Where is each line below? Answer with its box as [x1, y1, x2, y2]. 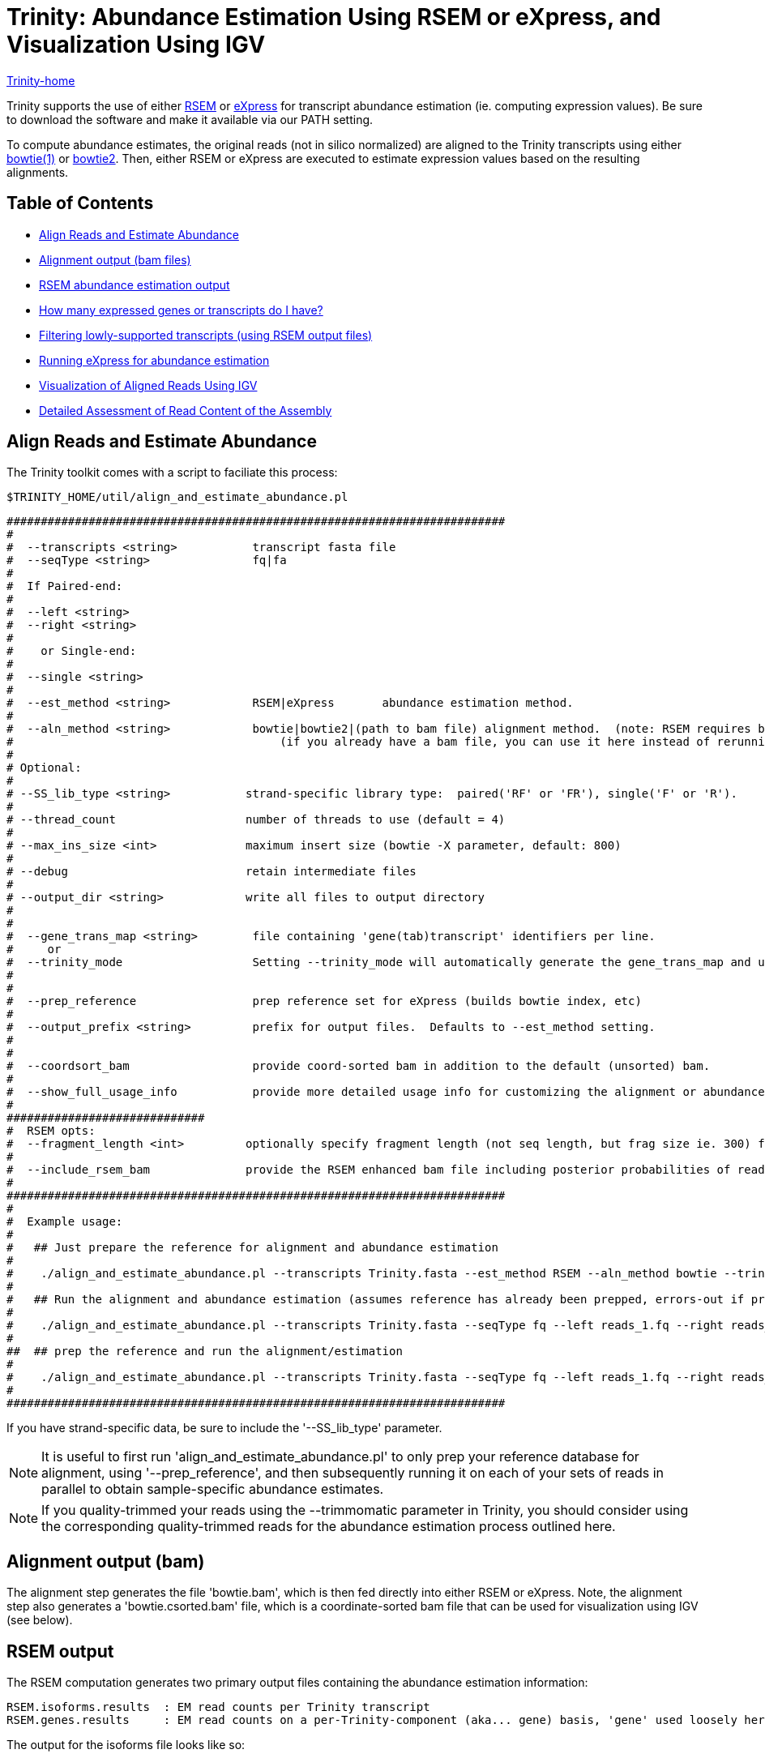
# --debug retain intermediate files [6, 865, 417, 879]
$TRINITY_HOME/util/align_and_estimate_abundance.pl [6, 490, 348, 504]
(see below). [6, 1613, 73, 1628]
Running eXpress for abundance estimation [39, 353, 270, 367]
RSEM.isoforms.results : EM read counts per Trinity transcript [6, 1700, 430, 1714]
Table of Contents [6, 193, 154, 214]
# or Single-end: [6, 644, 137, 658]
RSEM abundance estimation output [39, 277, 230, 292]
